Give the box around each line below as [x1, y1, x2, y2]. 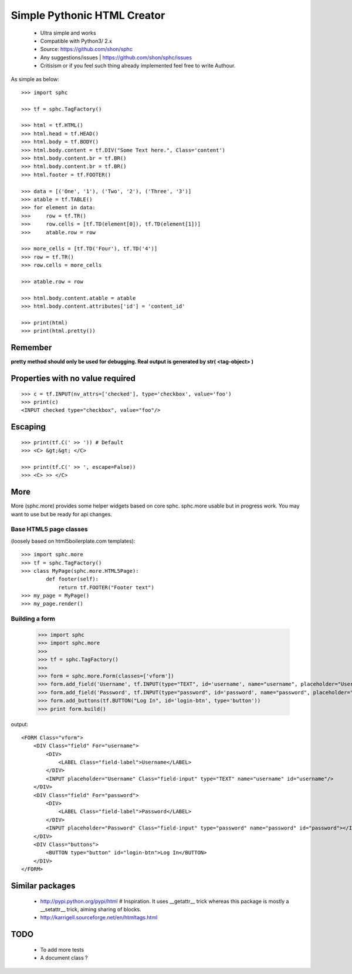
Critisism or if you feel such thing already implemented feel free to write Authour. [40, 62, 236, 69]
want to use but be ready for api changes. [11, 510, 113, 518]
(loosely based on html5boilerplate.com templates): [11, 538, 136, 545]
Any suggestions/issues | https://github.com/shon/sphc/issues [40, 53, 192, 61]
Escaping [11, 422, 46, 432]
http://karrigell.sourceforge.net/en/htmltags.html [40, 914, 158, 921]
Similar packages [11, 881, 76, 891]
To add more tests [40, 946, 84, 953]
